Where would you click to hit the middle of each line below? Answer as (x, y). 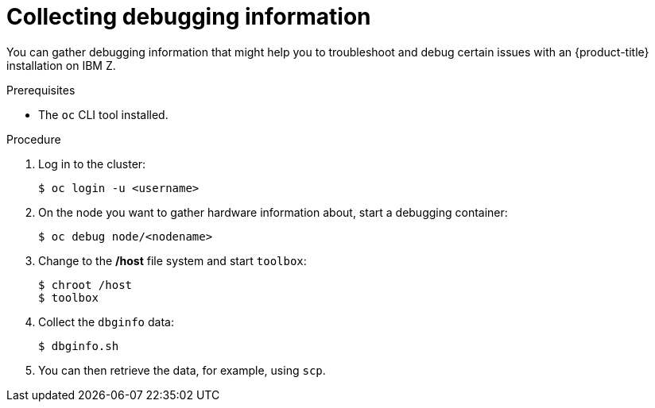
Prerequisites (41, 90)
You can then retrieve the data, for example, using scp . (182, 370)
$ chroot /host (85, 285)
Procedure (34, 139)
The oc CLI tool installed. (103, 114)
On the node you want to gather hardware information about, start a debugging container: (273, 212)
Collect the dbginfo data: (106, 321)
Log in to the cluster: (92, 164)
